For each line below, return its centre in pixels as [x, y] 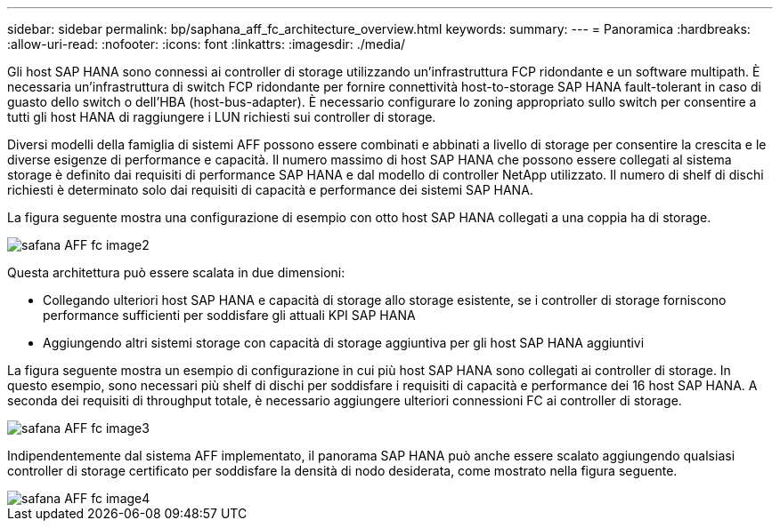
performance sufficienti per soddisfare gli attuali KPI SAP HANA [229, 315]
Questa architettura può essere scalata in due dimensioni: [176, 272]
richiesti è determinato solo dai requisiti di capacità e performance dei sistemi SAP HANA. [270, 190]
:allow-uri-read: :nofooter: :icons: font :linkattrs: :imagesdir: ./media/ [207, 44]
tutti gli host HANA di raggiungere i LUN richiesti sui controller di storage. [222, 117]
